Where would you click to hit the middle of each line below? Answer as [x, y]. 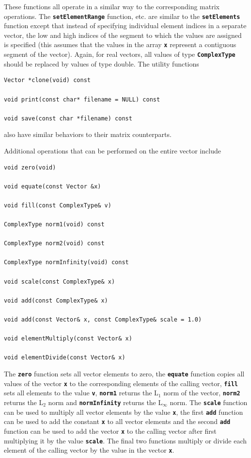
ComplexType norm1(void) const [54, 225]
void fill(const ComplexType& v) [58, 205]
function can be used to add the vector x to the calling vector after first [110, 431]
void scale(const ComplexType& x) [60, 281]
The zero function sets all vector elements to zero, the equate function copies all [124, 373]
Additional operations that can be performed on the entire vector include [112, 150]
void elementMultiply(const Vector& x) [68, 339]
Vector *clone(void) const [47, 80]
